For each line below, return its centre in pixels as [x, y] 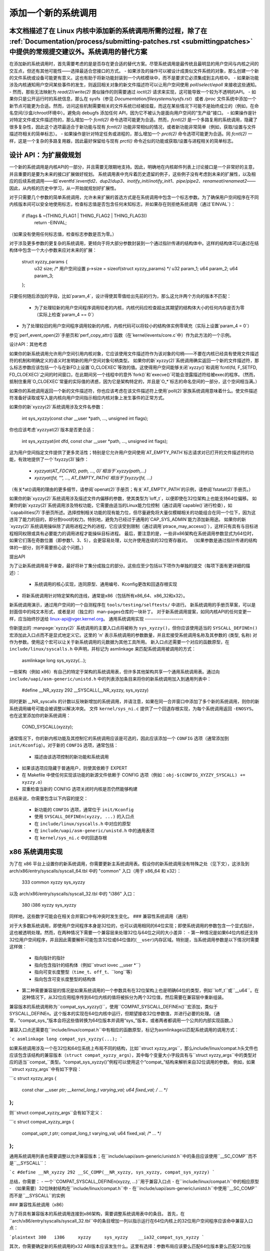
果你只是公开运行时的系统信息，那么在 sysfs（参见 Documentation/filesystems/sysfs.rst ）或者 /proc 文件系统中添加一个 [133, 99]
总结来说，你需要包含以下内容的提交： [49, 798]
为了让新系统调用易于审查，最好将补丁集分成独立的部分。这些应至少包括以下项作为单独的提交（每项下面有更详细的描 [129, 566]
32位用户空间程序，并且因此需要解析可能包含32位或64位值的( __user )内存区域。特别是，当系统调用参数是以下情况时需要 [134, 940]
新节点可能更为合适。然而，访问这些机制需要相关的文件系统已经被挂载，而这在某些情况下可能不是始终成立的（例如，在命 [134, 106]
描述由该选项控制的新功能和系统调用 [71, 757]
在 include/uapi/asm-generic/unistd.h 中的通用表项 [94, 831]
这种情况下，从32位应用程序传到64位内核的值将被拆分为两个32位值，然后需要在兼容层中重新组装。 [124, 997]
